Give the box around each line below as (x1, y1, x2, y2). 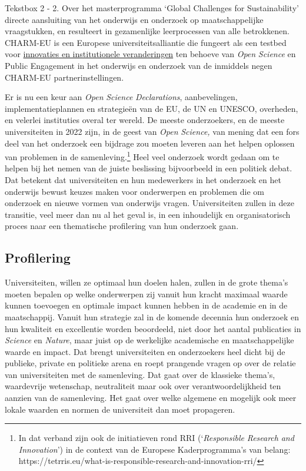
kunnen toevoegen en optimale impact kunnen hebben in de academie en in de (5, 299, 288, 311)
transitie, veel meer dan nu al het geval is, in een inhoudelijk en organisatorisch (5, 208, 291, 220)
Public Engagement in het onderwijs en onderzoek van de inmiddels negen (5, 59, 272, 71)
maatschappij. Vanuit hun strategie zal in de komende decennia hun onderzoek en (5, 310, 299, 323)
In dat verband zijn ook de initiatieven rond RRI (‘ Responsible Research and (18, 432, 294, 444)
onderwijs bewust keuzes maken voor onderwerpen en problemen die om (5, 185, 265, 197)
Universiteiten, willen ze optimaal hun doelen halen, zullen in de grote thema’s (5, 276, 288, 288)
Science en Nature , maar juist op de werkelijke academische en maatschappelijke (5, 334, 294, 346)
